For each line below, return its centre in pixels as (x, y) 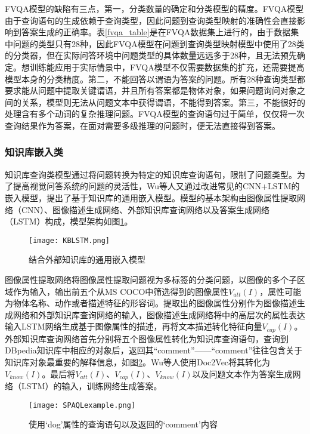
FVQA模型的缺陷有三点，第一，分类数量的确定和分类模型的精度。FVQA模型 (154, 8)
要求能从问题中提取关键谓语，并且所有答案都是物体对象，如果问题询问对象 (151, 90)
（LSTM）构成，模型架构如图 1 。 (69, 221)
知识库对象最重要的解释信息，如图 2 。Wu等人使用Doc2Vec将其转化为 (138, 361)
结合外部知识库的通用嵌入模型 (87, 259)
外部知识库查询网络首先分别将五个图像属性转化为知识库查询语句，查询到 (147, 338)
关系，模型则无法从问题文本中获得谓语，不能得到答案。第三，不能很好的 (163, 102)
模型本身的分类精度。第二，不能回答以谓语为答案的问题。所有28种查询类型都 (155, 79)
